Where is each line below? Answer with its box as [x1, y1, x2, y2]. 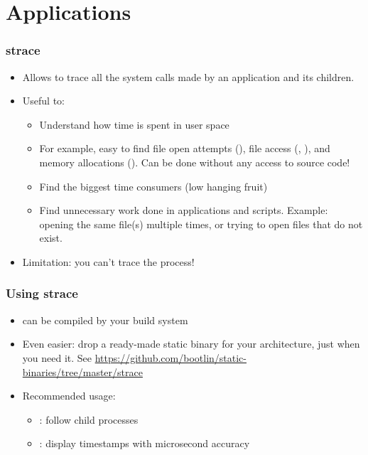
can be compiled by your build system [22, 312, 188, 327]
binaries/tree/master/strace [22, 364, 143, 379]
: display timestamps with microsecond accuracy [39, 436, 250, 451]
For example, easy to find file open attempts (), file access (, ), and [39, 141, 330, 156]
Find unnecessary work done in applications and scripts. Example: [39, 203, 328, 218]
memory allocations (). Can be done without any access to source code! [39, 154, 350, 169]
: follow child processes [39, 412, 139, 427]
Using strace [6, 284, 78, 302]
